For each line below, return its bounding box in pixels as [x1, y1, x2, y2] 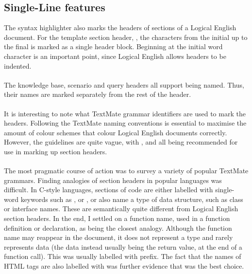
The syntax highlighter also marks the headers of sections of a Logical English [4, 22, 236, 33]
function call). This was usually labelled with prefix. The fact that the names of [4, 251, 241, 261]
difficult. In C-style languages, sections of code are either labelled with [4, 184, 213, 195]
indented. [4, 60, 32, 71]
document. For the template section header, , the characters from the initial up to [4, 32, 248, 42]
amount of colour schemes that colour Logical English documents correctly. [4, 127, 227, 137]
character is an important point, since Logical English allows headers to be [4, 51, 226, 61]
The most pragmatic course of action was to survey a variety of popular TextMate [4, 165, 249, 176]
